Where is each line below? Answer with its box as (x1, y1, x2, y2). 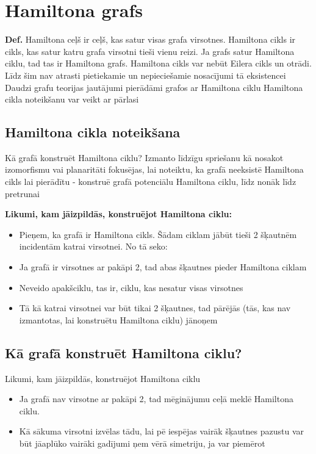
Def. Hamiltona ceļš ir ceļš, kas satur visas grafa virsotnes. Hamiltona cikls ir (5, 33, 296, 46)
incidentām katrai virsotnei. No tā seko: (19, 240, 168, 253)
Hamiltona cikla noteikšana (5, 123, 181, 142)
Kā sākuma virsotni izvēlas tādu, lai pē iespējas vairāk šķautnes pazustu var (19, 425, 304, 438)
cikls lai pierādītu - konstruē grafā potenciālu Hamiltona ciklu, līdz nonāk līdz (5, 175, 296, 188)
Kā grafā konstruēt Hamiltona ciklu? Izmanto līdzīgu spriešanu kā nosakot (5, 151, 284, 164)
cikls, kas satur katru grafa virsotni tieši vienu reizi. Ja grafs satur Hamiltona (5, 45, 295, 57)
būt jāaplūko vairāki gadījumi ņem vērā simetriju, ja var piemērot (19, 437, 265, 449)
